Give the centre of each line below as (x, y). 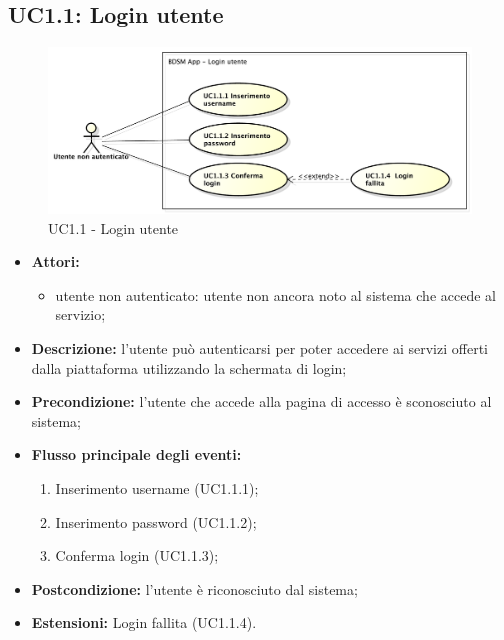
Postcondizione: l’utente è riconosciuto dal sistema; (194, 588)
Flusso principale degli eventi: (136, 454)
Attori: (55, 261)
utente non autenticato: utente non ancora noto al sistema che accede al (275, 294)
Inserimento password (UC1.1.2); (156, 521)
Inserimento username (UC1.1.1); (157, 488)
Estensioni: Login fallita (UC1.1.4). (144, 622)
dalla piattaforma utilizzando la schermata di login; (189, 367)
